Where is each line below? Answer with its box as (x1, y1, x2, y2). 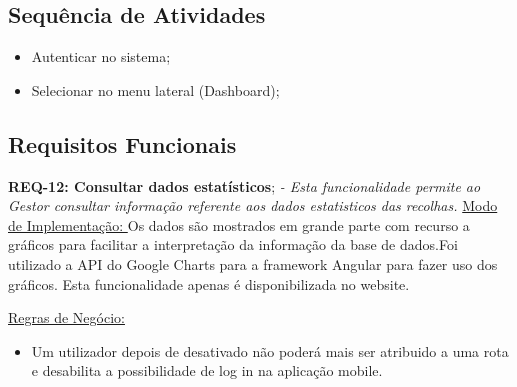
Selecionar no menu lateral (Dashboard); (31, 79, 280, 100)
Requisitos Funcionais (8, 128, 237, 159)
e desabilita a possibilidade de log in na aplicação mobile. (31, 360, 383, 381)
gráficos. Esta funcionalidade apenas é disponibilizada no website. (8, 273, 410, 294)
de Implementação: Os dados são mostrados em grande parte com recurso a (8, 214, 470, 235)
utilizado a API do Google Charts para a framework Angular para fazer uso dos (8, 253, 498, 274)
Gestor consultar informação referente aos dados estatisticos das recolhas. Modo (8, 195, 498, 216)
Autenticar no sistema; (31, 46, 171, 67)
